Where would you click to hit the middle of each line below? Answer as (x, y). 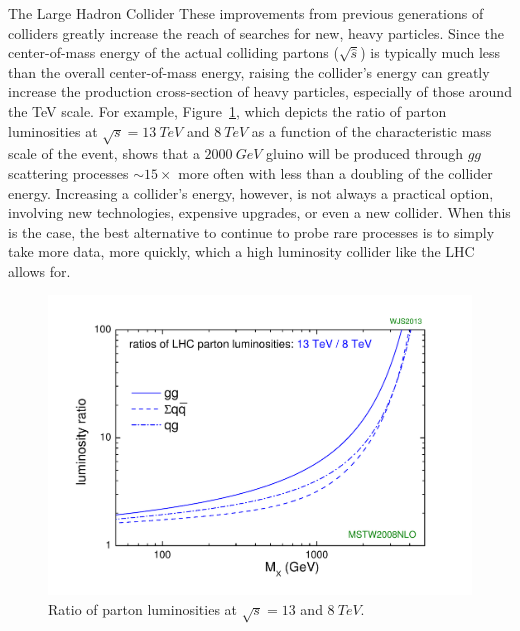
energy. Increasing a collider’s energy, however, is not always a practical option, (251, 192)
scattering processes (68, 172)
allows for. (39, 270)
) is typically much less (430, 52)
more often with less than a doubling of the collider (335, 172)
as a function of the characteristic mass (371, 130)
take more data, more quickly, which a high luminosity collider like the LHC (241, 251)
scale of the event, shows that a (104, 153)
